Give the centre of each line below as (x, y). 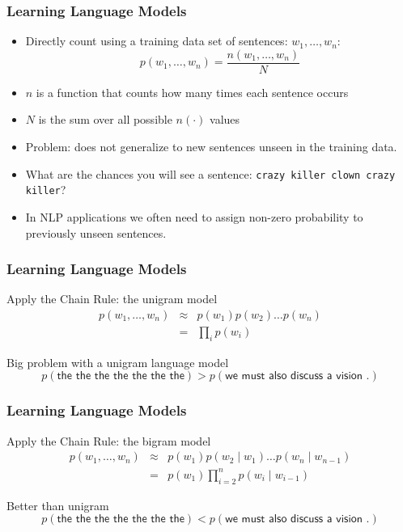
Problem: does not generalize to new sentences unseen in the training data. (211, 147)
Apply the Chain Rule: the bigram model (109, 440)
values (225, 119)
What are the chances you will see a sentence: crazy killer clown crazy (210, 173)
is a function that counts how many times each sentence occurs (192, 92)
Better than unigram (58, 505)
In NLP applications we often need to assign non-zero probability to (194, 216)
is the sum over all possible (105, 119)
